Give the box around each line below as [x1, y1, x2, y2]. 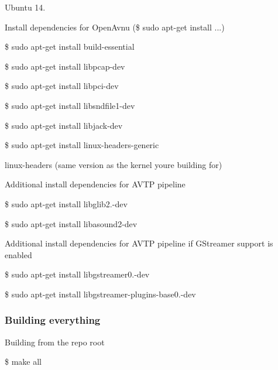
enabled [5, 248, 32, 261]
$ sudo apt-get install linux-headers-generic [5, 139, 159, 151]
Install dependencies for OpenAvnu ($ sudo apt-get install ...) [5, 20, 225, 33]
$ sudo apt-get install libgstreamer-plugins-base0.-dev [5, 287, 196, 300]
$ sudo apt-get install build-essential [5, 40, 135, 53]
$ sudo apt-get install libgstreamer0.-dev [5, 268, 150, 280]
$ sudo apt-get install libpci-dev [5, 80, 119, 92]
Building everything [5, 313, 101, 327]
